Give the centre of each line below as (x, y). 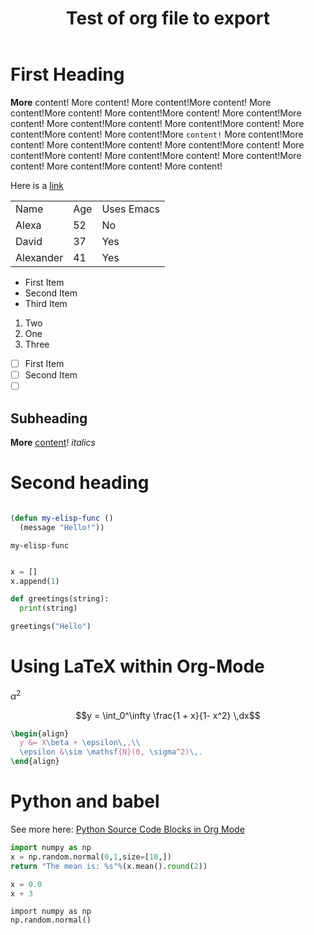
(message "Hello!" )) (62, 527)
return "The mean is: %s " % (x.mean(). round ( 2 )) (109, 866)
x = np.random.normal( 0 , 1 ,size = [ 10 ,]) (91, 857)
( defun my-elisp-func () (62, 518)
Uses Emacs (131, 209)
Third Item (46, 303)
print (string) (48, 608)
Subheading (49, 418)
